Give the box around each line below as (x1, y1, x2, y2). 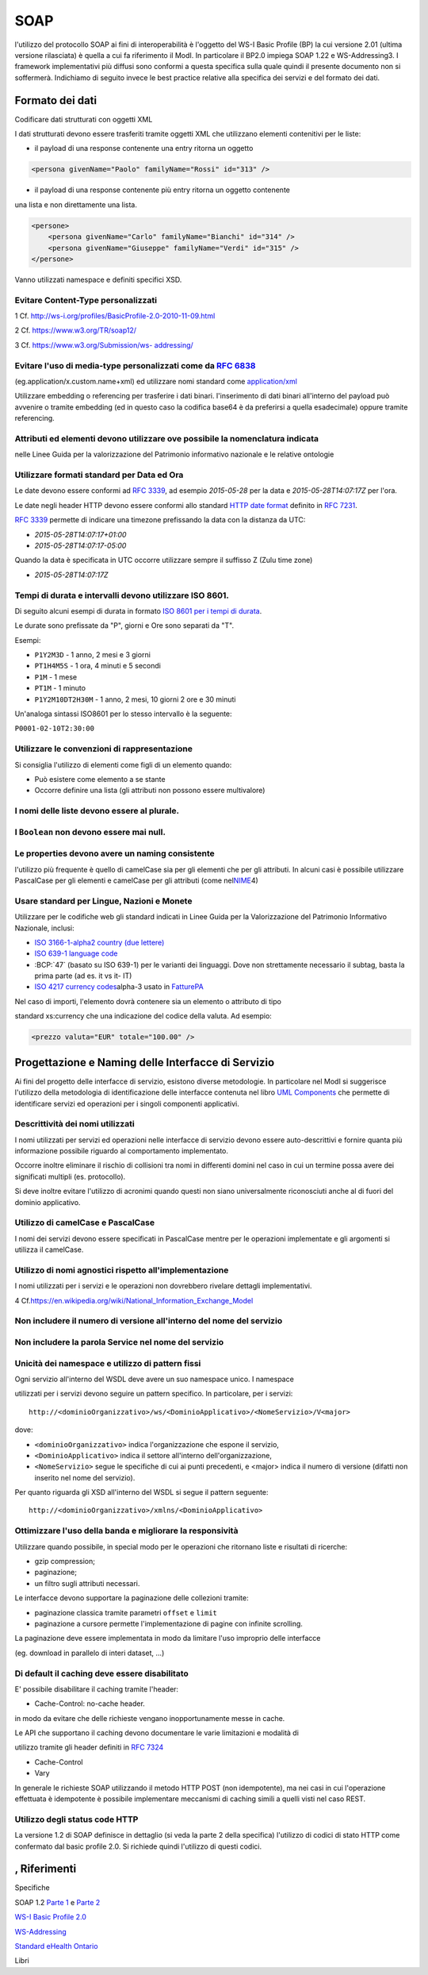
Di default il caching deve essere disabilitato (14, 1668, 189, 1679)
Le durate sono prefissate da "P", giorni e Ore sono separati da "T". (14, 621, 234, 630)
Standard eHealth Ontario (14, 1942, 98, 1950)
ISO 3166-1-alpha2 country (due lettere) (34, 937, 165, 947)
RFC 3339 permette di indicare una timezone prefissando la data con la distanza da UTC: (14, 515, 306, 525)
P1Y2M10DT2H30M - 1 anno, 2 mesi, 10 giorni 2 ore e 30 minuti (34, 695, 237, 704)
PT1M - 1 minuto (34, 683, 86, 693)
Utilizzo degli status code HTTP (14, 1814, 139, 1825)
